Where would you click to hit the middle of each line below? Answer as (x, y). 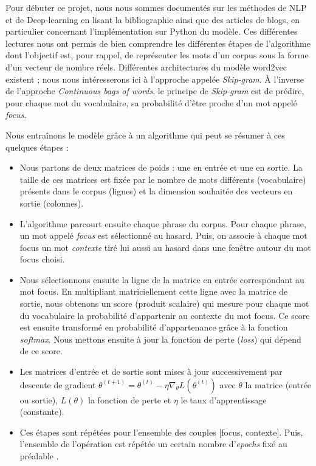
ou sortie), (39, 399)
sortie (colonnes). (52, 203)
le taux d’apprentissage (224, 399)
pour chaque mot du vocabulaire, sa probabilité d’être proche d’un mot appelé (151, 102)
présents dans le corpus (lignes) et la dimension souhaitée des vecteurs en (156, 191)
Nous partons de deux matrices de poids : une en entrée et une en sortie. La (161, 167)
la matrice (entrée (278, 384)
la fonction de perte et (130, 399)
